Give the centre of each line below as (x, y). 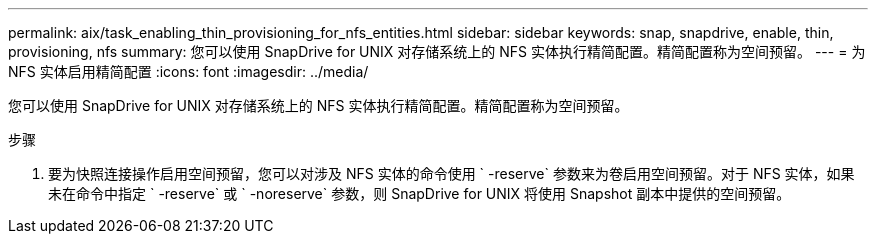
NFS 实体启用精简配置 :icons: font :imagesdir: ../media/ (188, 71)
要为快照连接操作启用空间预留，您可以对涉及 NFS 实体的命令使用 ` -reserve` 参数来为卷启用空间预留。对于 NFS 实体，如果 (451, 173)
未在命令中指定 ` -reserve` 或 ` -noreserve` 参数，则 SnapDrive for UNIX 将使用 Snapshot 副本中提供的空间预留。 (419, 193)
